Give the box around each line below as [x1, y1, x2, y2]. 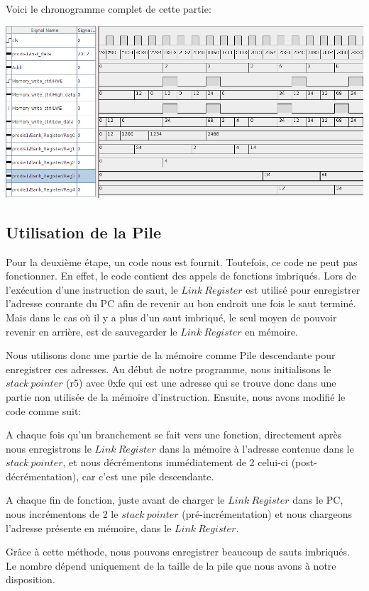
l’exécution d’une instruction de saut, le [6, 282, 178, 297]
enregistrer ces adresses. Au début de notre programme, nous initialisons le [6, 361, 331, 376]
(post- [291, 455, 317, 470]
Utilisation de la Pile [6, 221, 161, 243]
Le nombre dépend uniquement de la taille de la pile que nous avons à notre [6, 558, 336, 573]
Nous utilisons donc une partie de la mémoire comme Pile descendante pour [6, 348, 336, 363]
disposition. [6, 572, 55, 587]
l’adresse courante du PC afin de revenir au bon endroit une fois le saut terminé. [6, 296, 356, 311]
